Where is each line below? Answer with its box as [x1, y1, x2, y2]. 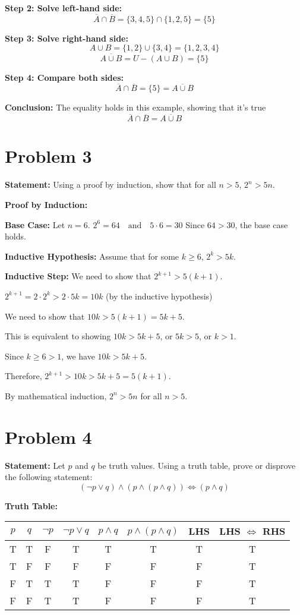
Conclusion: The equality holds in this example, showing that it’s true [5, 101, 266, 113]
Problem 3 [5, 144, 92, 168]
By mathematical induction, [5, 389, 107, 402]
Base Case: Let [5, 218, 65, 231]
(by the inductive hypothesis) [106, 289, 213, 302]
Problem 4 [5, 424, 92, 449]
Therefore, [5, 370, 42, 382]
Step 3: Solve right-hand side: [5, 31, 128, 44]
